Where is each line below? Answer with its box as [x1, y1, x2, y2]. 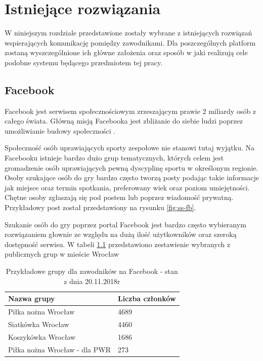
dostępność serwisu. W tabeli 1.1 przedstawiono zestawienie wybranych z [5, 238, 231, 249]
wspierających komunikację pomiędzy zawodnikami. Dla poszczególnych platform [5, 37, 256, 48]
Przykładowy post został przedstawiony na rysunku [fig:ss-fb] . [5, 202, 196, 213]
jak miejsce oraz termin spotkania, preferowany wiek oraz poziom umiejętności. [5, 182, 250, 192]
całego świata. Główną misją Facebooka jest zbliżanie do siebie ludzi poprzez [5, 115, 243, 126]
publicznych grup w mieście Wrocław [5, 249, 119, 259]
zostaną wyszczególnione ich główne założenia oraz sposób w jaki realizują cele [5, 47, 248, 58]
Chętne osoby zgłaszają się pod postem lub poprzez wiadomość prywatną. [5, 192, 234, 203]
